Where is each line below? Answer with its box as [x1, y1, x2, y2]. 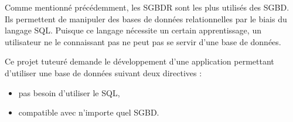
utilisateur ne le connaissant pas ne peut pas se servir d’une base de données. [5, 35, 281, 48]
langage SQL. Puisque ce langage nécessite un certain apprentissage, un [5, 24, 261, 36]
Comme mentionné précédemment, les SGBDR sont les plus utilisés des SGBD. [5, 1, 289, 13]
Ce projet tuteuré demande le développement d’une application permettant [5, 55, 274, 67]
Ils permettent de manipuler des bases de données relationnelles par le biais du [5, 12, 287, 25]
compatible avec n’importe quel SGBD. [18, 106, 159, 118]
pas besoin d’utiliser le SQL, [18, 86, 120, 99]
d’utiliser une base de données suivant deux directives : [5, 66, 202, 79]
